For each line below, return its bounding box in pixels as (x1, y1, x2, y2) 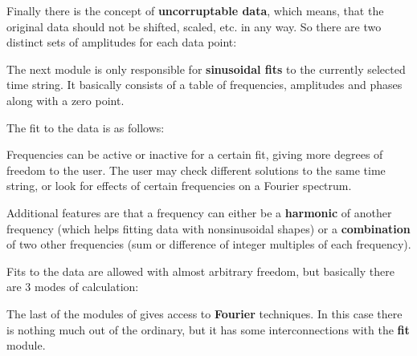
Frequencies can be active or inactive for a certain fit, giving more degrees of (6, 146, 383, 163)
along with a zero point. (6, 91, 125, 108)
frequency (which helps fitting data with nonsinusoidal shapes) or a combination (6, 220, 411, 237)
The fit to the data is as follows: (6, 119, 165, 136)
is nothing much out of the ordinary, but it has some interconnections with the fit (6, 321, 410, 338)
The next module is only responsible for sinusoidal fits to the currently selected (6, 60, 406, 77)
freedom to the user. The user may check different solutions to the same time (6, 161, 386, 178)
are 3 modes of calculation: (6, 278, 139, 295)
